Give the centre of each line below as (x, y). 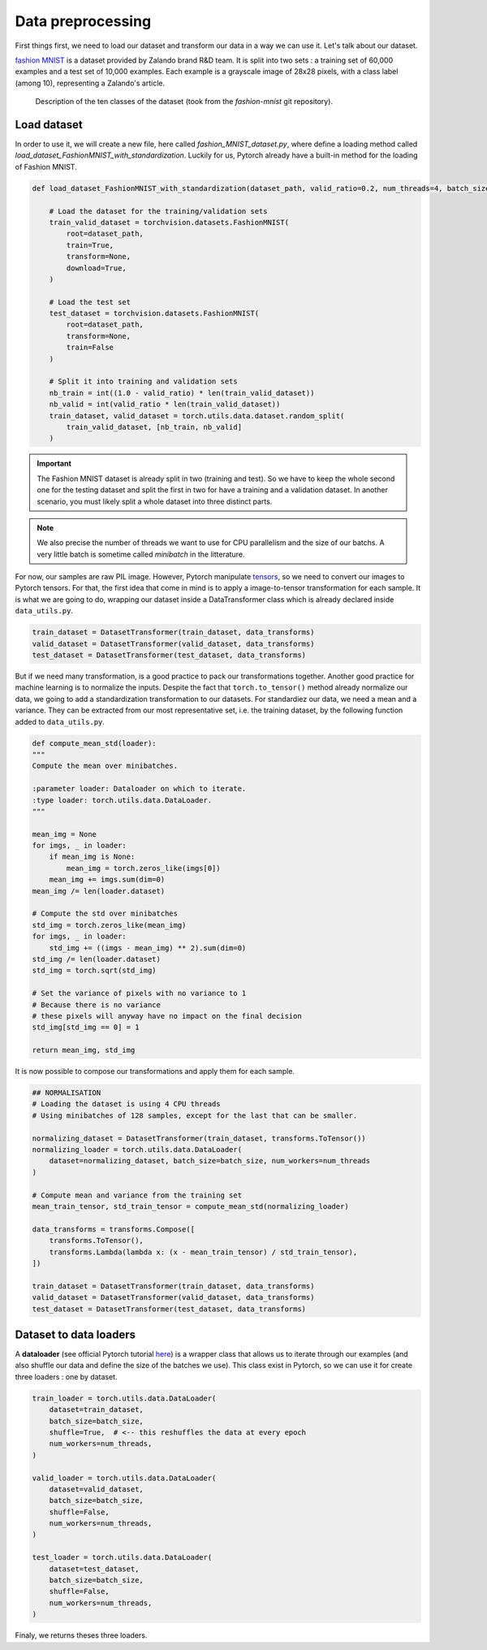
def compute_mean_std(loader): (95, 743)
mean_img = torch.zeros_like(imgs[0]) (143, 868)
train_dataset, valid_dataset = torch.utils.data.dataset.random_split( (197, 416)
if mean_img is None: (92, 857)
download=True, (97, 268)
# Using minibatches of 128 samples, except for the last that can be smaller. (195, 1115)
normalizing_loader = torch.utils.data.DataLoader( (137, 1150)
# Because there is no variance (97, 1005)
